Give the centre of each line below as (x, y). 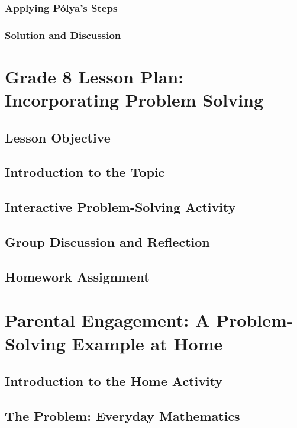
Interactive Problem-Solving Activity (120, 207)
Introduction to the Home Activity (114, 381)
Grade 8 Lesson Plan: (94, 76)
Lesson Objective (58, 137)
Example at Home (147, 343)
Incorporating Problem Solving (134, 100)
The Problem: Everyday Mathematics (122, 415)
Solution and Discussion (63, 35)
